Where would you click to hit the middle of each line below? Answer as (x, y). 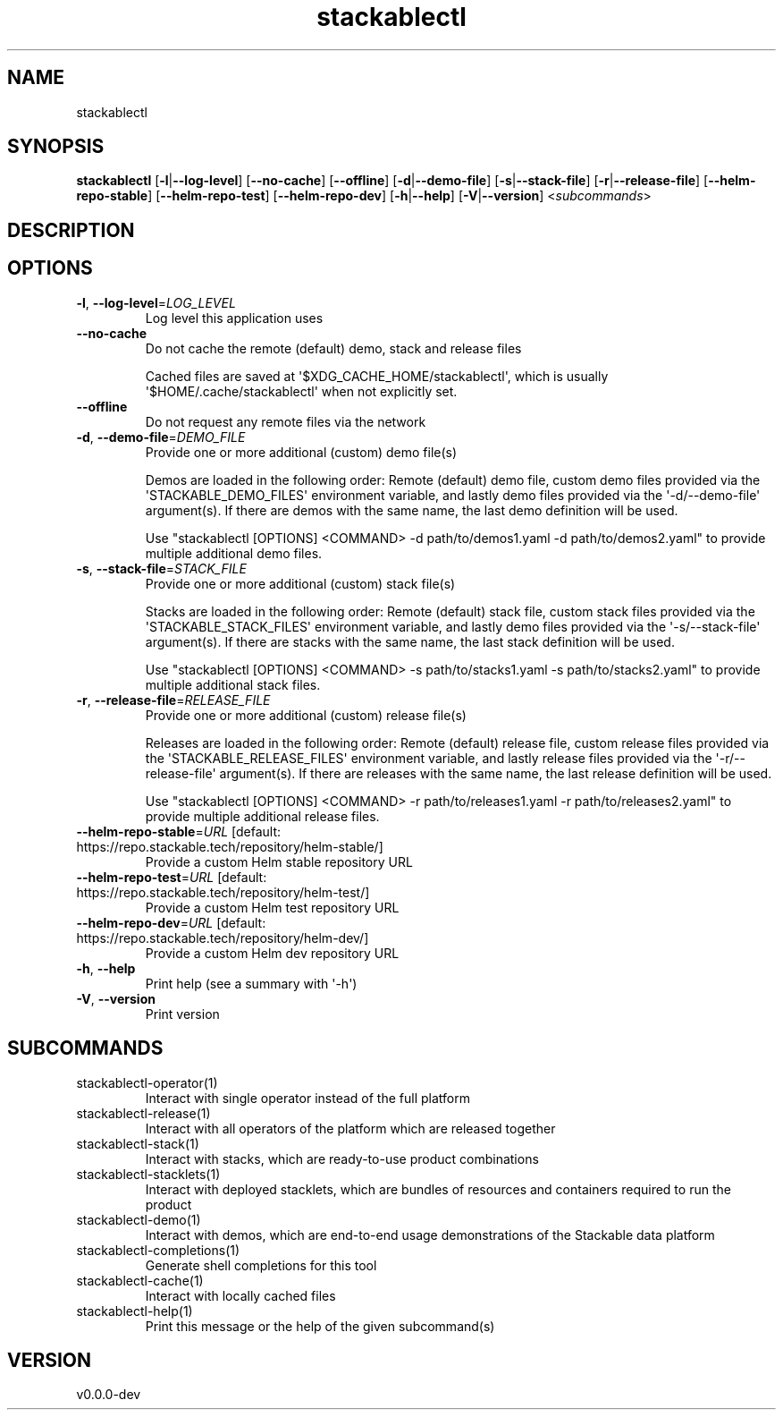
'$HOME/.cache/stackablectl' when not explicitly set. (301, 391)
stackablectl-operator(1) (147, 1082)
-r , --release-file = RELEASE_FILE (173, 700)
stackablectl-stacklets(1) (148, 1174)
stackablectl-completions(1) (158, 1250)
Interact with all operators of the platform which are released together (350, 1128)
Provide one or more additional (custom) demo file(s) (301, 452)
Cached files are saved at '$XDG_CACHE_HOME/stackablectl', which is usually (377, 376)
